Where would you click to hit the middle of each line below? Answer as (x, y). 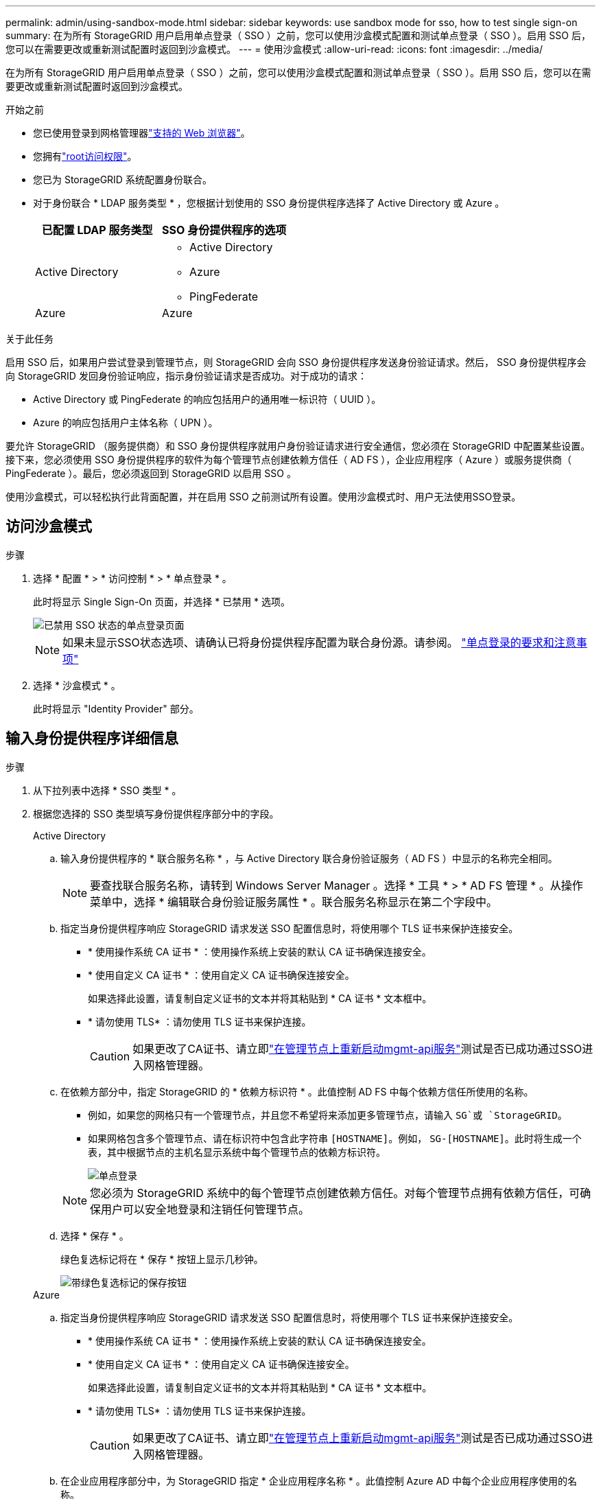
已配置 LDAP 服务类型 (97, 230)
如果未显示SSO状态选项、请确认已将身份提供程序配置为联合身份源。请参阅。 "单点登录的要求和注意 (319, 642)
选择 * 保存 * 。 (95, 1235)
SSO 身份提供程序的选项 (224, 230)
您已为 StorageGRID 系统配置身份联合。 (122, 179)
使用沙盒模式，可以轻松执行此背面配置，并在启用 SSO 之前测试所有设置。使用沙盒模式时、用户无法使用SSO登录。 (263, 497)
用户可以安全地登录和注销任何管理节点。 (205, 1209)
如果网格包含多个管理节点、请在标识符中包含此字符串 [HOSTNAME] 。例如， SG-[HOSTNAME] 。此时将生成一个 (335, 1138)
